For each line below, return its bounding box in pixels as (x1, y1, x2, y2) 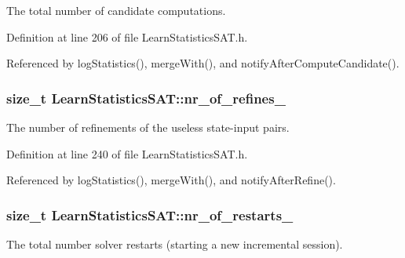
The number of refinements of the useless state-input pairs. (6, 119, 290, 135)
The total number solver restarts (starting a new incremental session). (6, 236, 343, 252)
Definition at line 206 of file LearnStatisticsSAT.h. (6, 28, 248, 45)
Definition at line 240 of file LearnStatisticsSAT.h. (6, 145, 248, 162)
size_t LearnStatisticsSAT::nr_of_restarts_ (6, 205, 294, 224)
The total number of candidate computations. (6, 2, 226, 18)
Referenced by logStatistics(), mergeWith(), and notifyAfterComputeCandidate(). (6, 55, 400, 71)
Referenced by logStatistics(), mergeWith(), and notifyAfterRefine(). (6, 172, 336, 188)
